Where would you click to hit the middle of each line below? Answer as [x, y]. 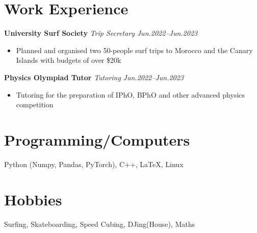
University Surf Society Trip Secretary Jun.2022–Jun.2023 [101, 33]
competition [35, 104]
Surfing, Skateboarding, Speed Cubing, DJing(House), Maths [100, 224]
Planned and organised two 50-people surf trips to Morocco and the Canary [134, 50]
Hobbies [33, 199]
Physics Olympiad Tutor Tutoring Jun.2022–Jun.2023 [94, 77]
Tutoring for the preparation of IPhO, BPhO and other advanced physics [131, 94]
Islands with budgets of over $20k [69, 60]
